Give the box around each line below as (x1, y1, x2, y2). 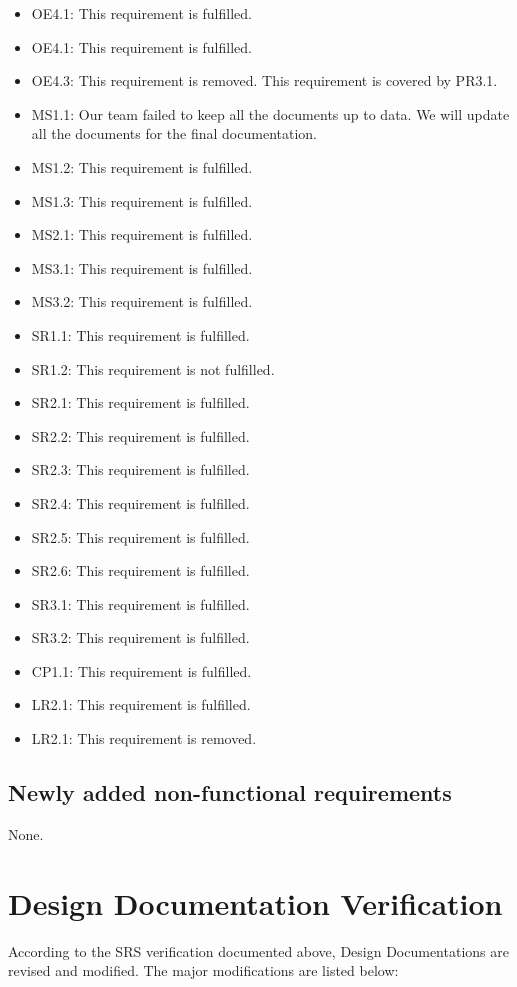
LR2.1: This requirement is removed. (31, 728, 257, 749)
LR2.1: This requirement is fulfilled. (31, 694, 251, 715)
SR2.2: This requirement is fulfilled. (31, 425, 250, 446)
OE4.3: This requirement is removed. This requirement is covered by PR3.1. (31, 70, 498, 91)
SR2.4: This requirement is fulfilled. (31, 492, 250, 513)
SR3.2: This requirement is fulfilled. (31, 627, 250, 648)
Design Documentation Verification (8, 882, 503, 923)
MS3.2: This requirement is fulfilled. (31, 291, 253, 312)
